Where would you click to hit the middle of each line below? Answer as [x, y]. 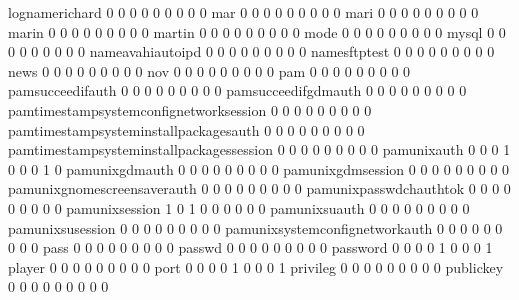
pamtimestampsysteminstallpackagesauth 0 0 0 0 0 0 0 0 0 [186, 129]
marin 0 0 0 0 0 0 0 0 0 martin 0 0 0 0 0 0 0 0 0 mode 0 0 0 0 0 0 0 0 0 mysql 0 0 [257, 31]
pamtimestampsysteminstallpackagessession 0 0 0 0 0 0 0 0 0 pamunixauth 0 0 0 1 [259, 149]
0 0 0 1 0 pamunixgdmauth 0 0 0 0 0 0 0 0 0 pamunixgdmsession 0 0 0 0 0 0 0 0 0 [259, 168]
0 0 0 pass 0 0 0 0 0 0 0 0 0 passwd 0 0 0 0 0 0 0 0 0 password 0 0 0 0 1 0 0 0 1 [250, 247]
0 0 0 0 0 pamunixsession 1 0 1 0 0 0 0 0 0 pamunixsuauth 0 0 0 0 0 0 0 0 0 [239, 207]
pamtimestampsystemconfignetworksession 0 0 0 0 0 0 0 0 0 [190, 109]
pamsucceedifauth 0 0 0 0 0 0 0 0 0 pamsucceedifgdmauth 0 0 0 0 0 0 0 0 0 [237, 90]
